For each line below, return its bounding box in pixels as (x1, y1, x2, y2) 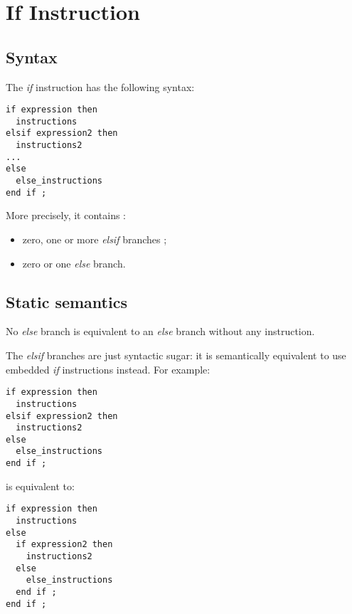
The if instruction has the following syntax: (6, 79, 195, 94)
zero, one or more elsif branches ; (22, 232, 167, 247)
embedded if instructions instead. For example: (6, 361, 210, 376)
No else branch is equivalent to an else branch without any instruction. (6, 324, 315, 339)
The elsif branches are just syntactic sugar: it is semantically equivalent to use (6, 348, 346, 362)
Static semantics (6, 290, 127, 312)
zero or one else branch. (22, 255, 126, 270)
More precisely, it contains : (6, 208, 127, 223)
